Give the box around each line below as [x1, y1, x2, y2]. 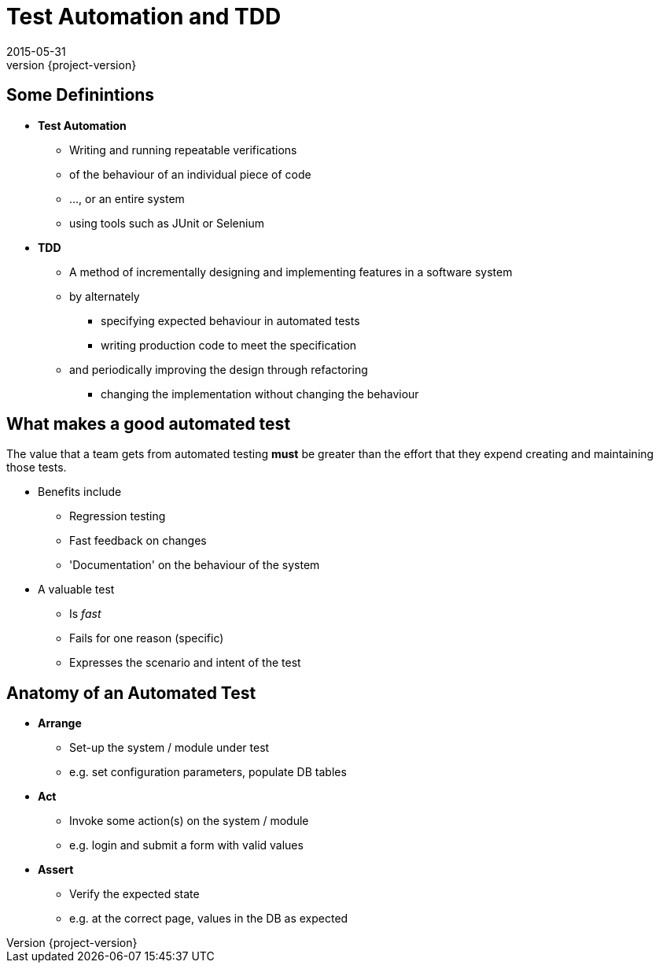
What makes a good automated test [6, 414, 291, 435]
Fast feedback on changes [69, 534, 207, 548]
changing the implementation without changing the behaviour [101, 386, 419, 401]
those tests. [6, 460, 67, 475]
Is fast [69, 607, 101, 621]
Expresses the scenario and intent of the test [69, 656, 301, 670]
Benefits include [38, 485, 122, 499]
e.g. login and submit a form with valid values [69, 838, 304, 852]
